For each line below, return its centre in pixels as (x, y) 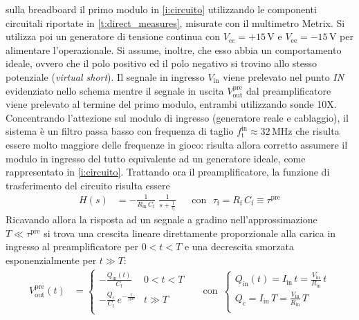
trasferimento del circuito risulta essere (88, 185)
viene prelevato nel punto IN (284, 76)
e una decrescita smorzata (239, 246)
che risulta (317, 131)
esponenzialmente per (51, 260)
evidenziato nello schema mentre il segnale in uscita (115, 90)
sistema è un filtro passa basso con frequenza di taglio (120, 131)
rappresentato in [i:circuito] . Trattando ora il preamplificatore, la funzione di (168, 172)
